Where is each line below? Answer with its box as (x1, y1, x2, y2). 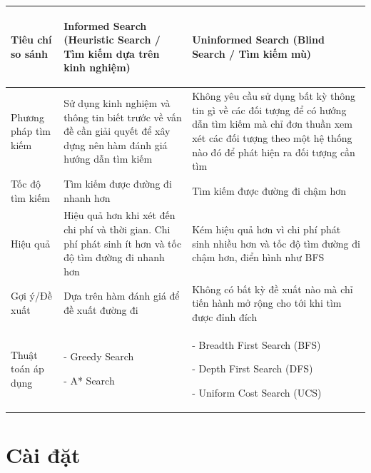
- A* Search (63, 373, 115, 388)
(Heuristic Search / (63, 32, 161, 47)
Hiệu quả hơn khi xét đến (63, 208, 176, 223)
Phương (11, 109, 44, 124)
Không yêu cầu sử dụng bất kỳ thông (192, 88, 355, 103)
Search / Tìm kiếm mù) (192, 46, 312, 61)
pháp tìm (11, 123, 51, 138)
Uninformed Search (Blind (192, 32, 325, 47)
